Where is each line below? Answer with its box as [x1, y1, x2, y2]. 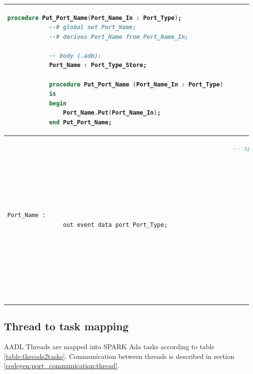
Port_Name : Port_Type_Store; [49, 62, 147, 69]
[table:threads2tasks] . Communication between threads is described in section [4, 351, 235, 361]
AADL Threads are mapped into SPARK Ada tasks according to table [4, 341, 215, 352]
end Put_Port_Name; [49, 119, 112, 126]
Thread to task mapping [4, 319, 129, 334]
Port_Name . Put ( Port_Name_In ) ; [63, 109, 161, 117]
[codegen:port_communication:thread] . [4, 360, 120, 371]
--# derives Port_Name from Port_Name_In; [49, 33, 189, 40]
